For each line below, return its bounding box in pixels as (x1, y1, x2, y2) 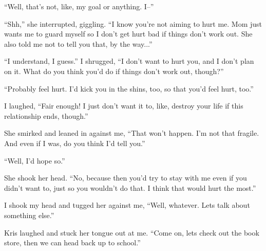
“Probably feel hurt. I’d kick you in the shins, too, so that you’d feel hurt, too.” (4, 83, 254, 94)
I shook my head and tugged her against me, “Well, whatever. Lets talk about (4, 200, 250, 210)
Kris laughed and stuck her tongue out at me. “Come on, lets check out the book (4, 227, 259, 238)
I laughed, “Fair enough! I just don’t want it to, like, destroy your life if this (4, 100, 243, 111)
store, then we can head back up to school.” (4, 237, 141, 248)
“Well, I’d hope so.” (4, 155, 65, 166)
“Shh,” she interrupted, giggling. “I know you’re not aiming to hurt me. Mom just (4, 18, 262, 29)
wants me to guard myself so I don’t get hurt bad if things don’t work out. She (4, 28, 253, 39)
